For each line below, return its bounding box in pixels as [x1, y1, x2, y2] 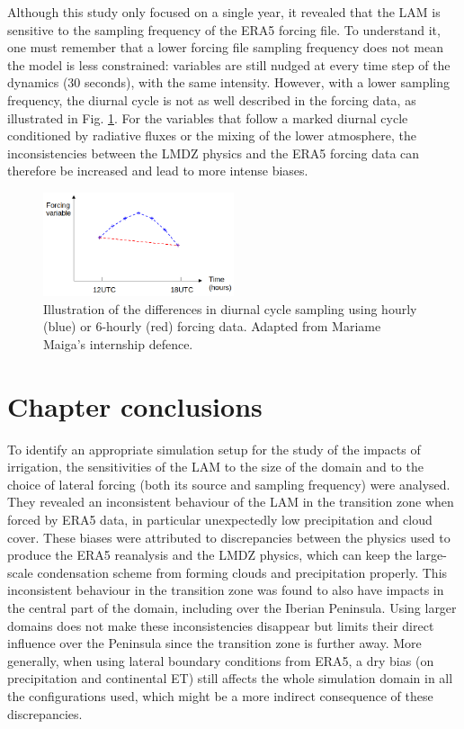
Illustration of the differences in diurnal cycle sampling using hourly [43, 299, 417, 318]
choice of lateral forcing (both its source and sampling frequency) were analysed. [7, 474, 451, 493]
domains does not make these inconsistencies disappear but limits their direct [7, 616, 434, 634]
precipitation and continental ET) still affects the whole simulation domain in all [7, 669, 453, 688]
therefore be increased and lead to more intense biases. [7, 161, 308, 180]
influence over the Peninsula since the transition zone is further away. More [7, 634, 422, 652]
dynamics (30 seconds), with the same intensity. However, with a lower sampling [7, 73, 451, 92]
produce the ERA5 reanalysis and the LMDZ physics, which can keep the [7, 545, 412, 564]
